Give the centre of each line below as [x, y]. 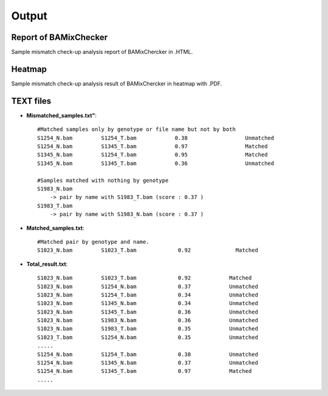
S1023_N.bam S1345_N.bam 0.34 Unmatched [148, 304]
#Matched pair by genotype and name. [94, 242]
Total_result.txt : [47, 264]
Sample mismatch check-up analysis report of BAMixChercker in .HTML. [102, 52]
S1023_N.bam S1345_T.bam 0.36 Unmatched [148, 312]
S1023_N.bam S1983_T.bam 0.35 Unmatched [148, 329]
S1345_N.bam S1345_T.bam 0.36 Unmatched [156, 163]
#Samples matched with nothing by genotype [103, 180]
